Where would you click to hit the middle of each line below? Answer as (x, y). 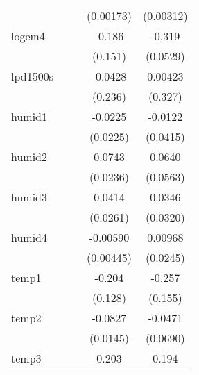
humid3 (29, 197)
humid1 (29, 116)
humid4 (29, 237)
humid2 (29, 157)
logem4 (28, 36)
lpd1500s (32, 76)
